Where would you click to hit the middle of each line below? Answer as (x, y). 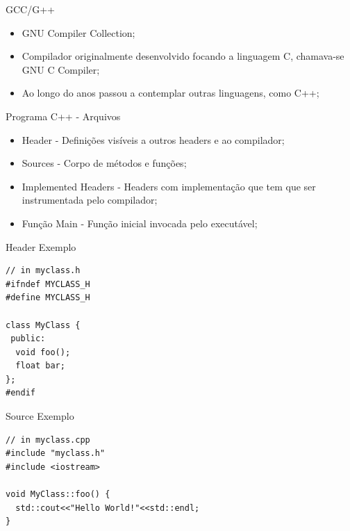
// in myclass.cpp (48, 440)
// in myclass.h (43, 271)
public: (28, 339)
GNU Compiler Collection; (78, 32)
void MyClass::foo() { (58, 495)
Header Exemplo (41, 246)
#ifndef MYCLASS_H (48, 284)
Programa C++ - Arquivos (63, 116)
